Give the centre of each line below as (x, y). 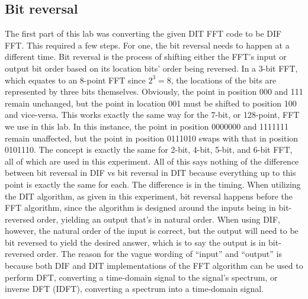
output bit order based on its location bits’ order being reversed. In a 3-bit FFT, (151, 68)
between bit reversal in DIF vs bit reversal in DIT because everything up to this (150, 173)
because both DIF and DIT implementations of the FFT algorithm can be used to (154, 266)
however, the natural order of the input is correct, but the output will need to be (152, 231)
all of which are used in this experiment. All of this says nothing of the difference (152, 161)
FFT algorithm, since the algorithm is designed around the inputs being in (140, 208)
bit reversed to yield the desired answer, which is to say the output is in (135, 242)
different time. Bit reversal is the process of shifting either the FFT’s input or (146, 57)
